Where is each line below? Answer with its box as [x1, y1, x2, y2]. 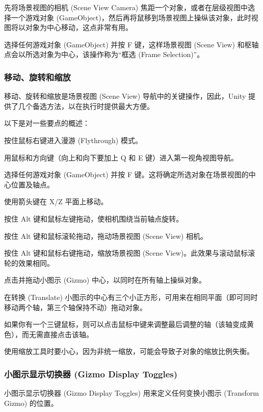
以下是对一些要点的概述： [4, 118, 90, 128]
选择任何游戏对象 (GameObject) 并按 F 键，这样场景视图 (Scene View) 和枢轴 [4, 39, 259, 49]
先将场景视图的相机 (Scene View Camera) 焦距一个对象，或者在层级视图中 [4, 2, 248, 12]
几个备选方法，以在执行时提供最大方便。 [18, 100, 154, 111]
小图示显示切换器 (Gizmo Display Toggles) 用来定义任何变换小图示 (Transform [4, 388, 259, 398]
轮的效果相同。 [4, 257, 54, 268]
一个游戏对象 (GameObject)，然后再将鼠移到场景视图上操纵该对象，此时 [11, 12, 251, 22]
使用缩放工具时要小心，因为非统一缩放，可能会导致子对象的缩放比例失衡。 [4, 346, 254, 356]
